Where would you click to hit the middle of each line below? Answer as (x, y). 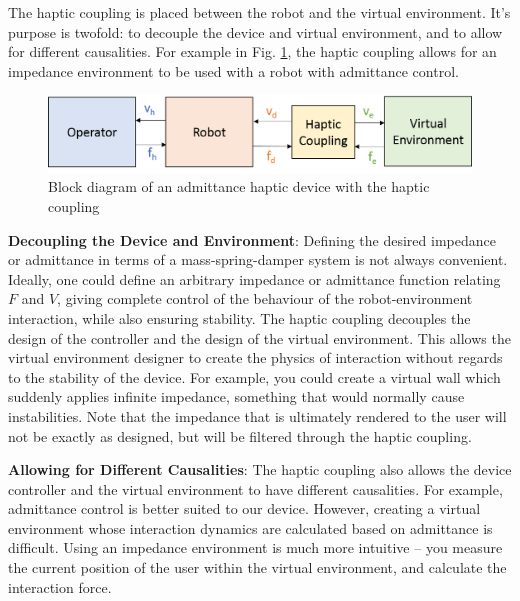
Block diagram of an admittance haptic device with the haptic (239, 186)
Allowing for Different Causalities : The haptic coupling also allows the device (260, 469)
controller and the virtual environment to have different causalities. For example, (255, 488)
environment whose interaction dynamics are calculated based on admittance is (250, 527)
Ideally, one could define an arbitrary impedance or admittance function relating (254, 278)
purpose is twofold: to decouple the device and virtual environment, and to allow (255, 31)
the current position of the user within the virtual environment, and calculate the (257, 567)
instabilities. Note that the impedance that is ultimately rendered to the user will (257, 415)
